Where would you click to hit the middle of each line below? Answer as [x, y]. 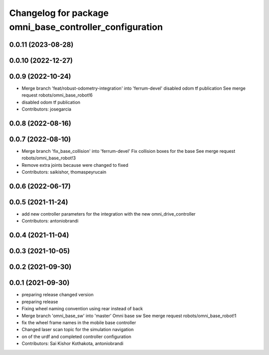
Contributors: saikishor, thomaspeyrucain [64, 172]
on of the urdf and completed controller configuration [76, 337]
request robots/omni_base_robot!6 [57, 95]
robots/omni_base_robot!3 [49, 158]
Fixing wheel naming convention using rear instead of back [82, 309]
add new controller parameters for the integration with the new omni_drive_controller [109, 214]
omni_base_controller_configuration [86, 27]
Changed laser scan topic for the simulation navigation [78, 330]
